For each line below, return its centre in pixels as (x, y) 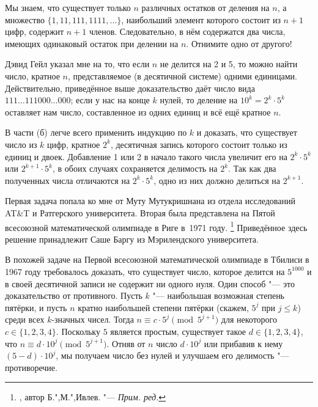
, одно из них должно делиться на (217, 180)
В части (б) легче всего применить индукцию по (96, 132)
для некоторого (249, 319)
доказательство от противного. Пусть (74, 295)
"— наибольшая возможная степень (219, 295)
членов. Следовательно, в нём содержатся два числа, (187, 31)
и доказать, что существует (247, 132)
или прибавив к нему (243, 343)
